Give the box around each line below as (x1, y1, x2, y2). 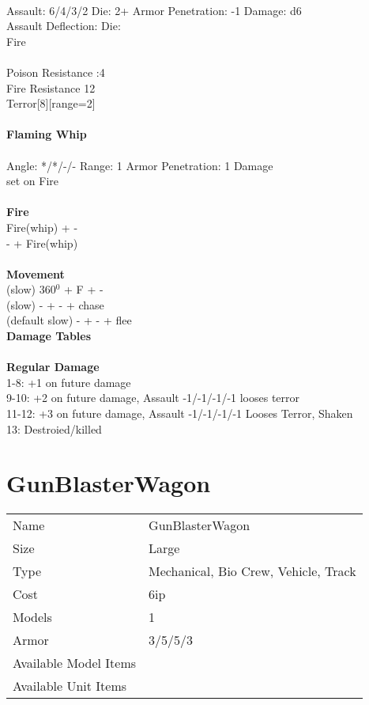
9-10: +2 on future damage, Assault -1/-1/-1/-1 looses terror (6, 389, 300, 406)
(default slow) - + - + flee (6, 312, 132, 328)
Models (13, 608, 52, 627)
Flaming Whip (6, 126, 87, 142)
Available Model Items (13, 654, 137, 673)
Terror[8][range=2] (6, 95, 96, 112)
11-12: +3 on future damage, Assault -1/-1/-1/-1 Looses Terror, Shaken (6, 405, 353, 422)
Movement (6, 265, 65, 282)
